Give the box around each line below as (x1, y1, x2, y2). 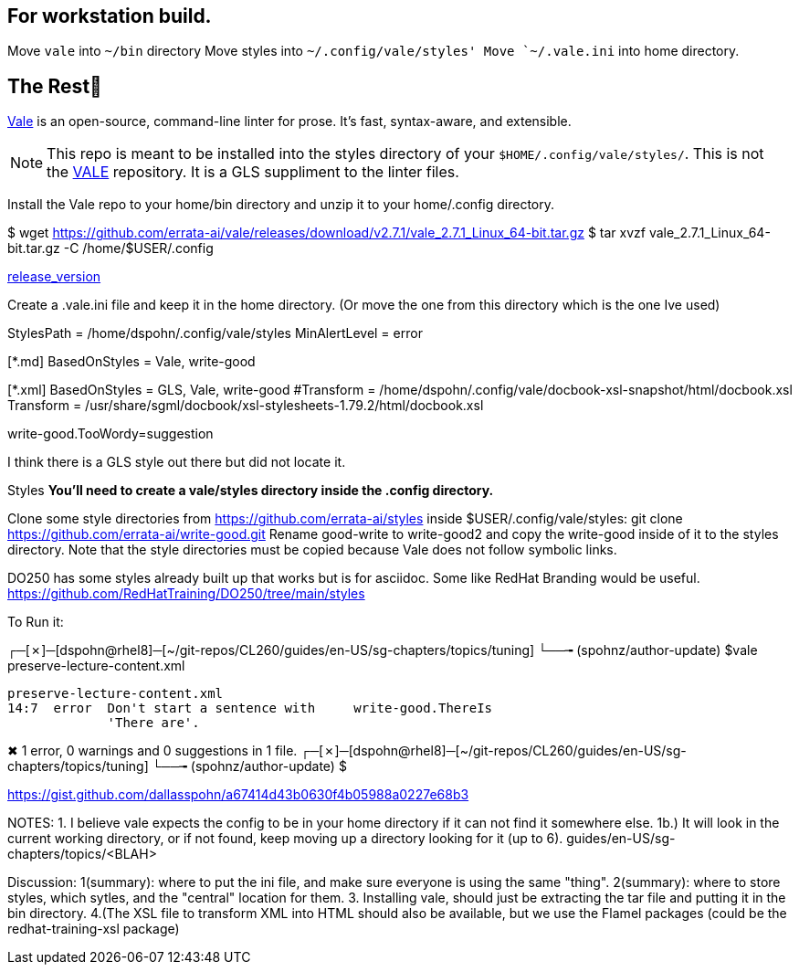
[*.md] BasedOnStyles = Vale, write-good (7, 354, 256, 370)
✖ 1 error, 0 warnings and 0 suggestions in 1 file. (7, 743, 298, 759)
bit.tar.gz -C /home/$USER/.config (7, 240, 214, 257)
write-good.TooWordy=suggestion (7, 426, 214, 442)
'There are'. (107, 715, 200, 731)
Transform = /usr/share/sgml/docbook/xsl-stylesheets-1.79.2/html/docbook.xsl (7, 397, 484, 414)
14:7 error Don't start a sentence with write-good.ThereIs (7, 701, 493, 716)
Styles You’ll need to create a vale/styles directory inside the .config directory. (7, 482, 494, 499)
